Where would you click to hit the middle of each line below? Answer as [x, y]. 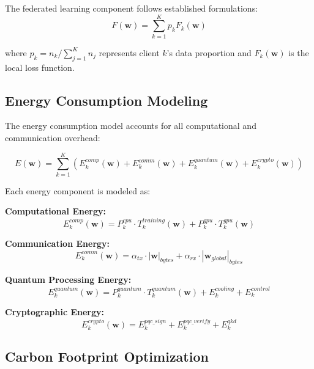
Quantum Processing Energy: [68, 279]
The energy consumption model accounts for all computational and [131, 126]
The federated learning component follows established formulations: [132, 8]
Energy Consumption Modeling [107, 100]
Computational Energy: [56, 211]
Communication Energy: [58, 243]
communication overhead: [53, 137]
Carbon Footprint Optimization [107, 356]
